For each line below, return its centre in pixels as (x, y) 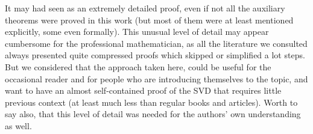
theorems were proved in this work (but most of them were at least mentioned (149, 20)
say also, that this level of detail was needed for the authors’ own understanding (153, 114)
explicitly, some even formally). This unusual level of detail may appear (137, 32)
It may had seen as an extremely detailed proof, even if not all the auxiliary (145, 8)
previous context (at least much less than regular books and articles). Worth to (151, 102)
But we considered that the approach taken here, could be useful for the (138, 66)
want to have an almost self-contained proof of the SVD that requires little (143, 90)
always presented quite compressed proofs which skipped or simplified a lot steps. (155, 55)
